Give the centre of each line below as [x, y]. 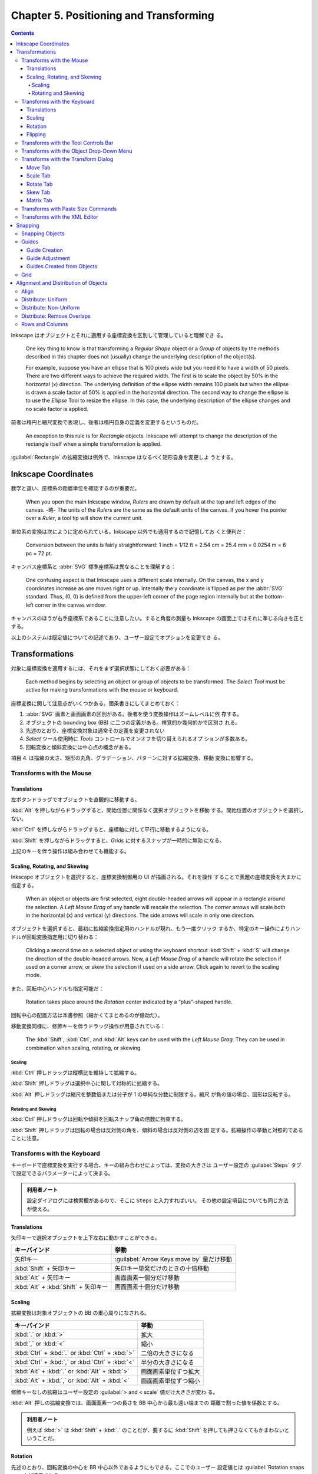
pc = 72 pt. [39, 553]
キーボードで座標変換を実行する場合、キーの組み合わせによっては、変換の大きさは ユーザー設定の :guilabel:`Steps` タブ [156, 1165]
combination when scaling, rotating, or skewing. [84, 1048]
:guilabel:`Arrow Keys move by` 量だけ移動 [173, 1259]
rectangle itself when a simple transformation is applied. [94, 444]
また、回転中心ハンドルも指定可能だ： [57, 988]
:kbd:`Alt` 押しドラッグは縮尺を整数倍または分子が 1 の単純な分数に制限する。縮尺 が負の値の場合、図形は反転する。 [152, 1094]
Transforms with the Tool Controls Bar [67, 143]
